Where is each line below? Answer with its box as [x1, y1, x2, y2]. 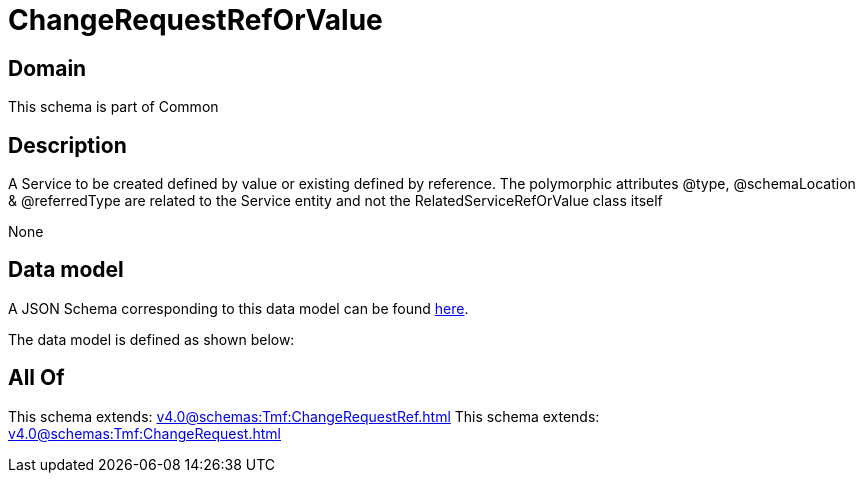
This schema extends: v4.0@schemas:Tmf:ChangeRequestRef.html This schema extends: [8, 407, 600, 425]
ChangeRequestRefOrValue [8, 3, 383, 37]
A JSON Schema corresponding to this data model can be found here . [8, 299, 469, 317]
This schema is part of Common [8, 98, 219, 116]
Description [8, 132, 127, 158]
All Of [8, 365, 65, 391]
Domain [8, 55, 87, 81]
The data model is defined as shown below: [8, 330, 295, 348]
